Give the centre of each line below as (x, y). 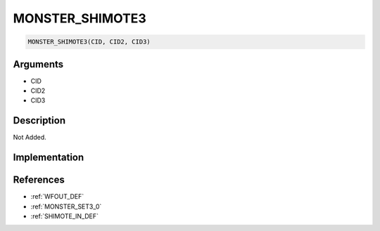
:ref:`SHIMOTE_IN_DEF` (64, 216)
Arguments (38, 64)
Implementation (49, 158)
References (39, 180)
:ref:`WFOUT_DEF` (57, 197)
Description (39, 120)
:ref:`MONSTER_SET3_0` (66, 206)
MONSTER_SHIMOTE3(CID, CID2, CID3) (89, 42)
